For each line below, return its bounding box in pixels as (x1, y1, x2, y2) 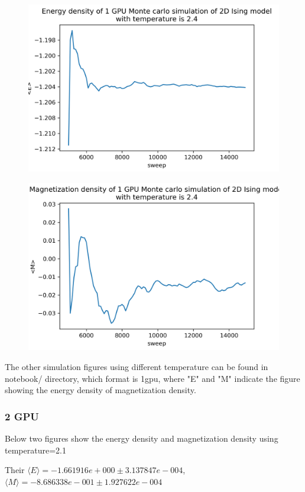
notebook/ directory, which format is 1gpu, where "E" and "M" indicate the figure (5, 372, 300, 384)
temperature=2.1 (5, 443, 66, 456)
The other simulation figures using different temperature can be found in (5, 360, 268, 372)
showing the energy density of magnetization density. (5, 384, 196, 396)
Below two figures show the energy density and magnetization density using (5, 432, 278, 444)
